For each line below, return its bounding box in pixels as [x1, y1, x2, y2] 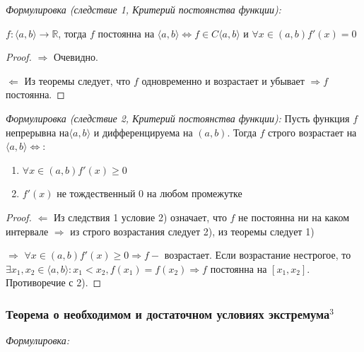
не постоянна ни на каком [238, 209, 349, 224]
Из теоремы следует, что [24, 73, 131, 88]
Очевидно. [53, 49, 98, 64]
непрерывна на [6, 124, 69, 139]
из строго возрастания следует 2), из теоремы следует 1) [70, 223, 315, 238]
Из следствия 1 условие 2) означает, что [53, 209, 227, 224]
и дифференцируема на [93, 124, 193, 139]
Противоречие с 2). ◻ [6, 275, 102, 290]
